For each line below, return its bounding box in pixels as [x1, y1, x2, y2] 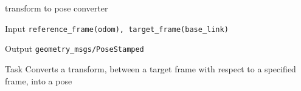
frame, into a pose [5, 74, 72, 87]
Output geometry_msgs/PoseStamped [5, 42, 144, 55]
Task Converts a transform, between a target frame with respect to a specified [5, 62, 296, 75]
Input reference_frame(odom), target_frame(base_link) [5, 22, 229, 34]
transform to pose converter [5, 2, 108, 14]
